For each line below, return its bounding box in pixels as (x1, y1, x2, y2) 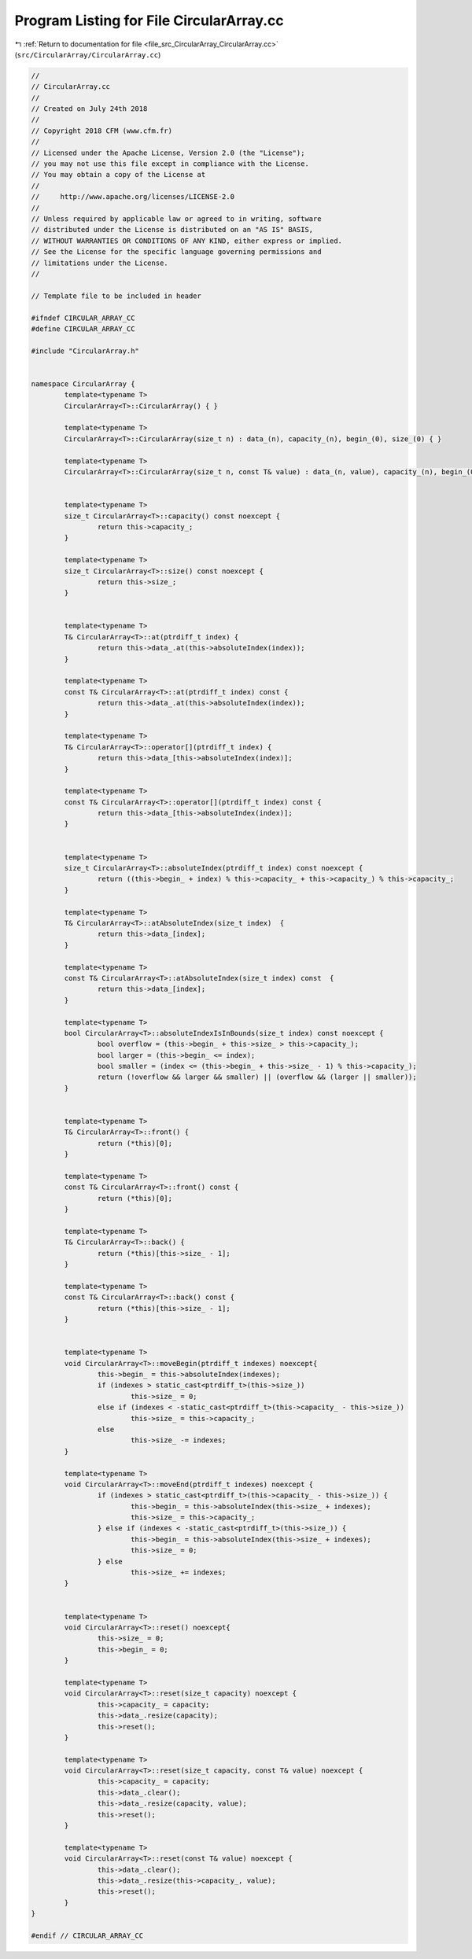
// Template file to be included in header (31, 291, 202, 300)
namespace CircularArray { (31, 379, 135, 388)
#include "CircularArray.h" (31, 346, 139, 355)
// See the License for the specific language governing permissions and (31, 248, 322, 256)
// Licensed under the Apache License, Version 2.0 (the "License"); (31, 148, 305, 157)
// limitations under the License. (31, 258, 168, 267)
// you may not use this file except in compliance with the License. (31, 160, 310, 168)
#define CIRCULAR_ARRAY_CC (31, 324, 135, 333)
